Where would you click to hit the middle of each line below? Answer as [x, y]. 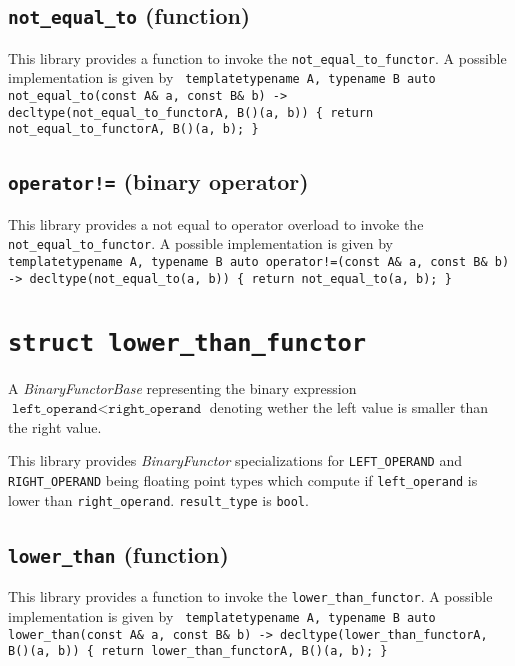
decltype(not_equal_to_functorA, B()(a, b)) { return [191, 112]
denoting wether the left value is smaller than [348, 407]
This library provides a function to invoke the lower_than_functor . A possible [250, 596]
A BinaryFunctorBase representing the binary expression [182, 387]
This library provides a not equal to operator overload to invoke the [216, 223]
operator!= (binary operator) [158, 181]
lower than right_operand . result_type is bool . [158, 499]
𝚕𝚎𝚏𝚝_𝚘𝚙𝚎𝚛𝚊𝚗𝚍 [54, 409]
